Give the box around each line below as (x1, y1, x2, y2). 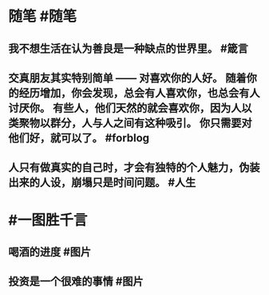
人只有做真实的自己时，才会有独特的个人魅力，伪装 (8, 161, 260, 174)
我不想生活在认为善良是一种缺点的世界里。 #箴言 (8, 42, 249, 55)
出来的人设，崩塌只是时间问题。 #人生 (8, 176, 196, 189)
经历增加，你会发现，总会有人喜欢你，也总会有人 (18, 86, 260, 100)
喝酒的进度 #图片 (8, 245, 92, 258)
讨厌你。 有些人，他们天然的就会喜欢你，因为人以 (8, 101, 252, 114)
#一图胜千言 (8, 211, 88, 229)
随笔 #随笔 (8, 7, 77, 26)
